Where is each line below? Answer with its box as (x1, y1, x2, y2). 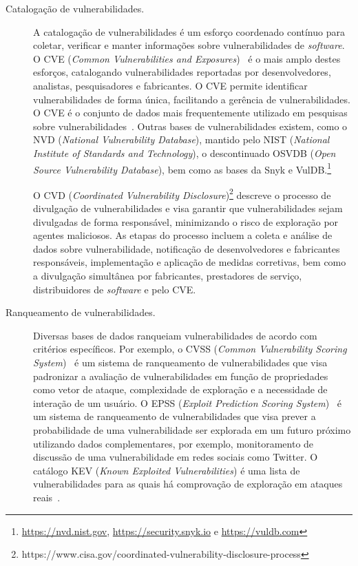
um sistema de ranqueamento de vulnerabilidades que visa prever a (33, 409, 316, 423)
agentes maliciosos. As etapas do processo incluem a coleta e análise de (33, 228, 333, 242)
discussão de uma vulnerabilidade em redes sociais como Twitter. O (33, 450, 318, 464)
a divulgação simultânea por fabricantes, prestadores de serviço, (33, 269, 302, 282)
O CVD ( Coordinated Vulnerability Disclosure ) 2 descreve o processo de (33, 185, 331, 202)
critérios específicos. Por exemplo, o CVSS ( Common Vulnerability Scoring (33, 342, 347, 356)
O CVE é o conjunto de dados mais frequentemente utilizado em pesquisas (33, 105, 348, 120)
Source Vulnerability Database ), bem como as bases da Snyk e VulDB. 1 (33, 160, 332, 176)
